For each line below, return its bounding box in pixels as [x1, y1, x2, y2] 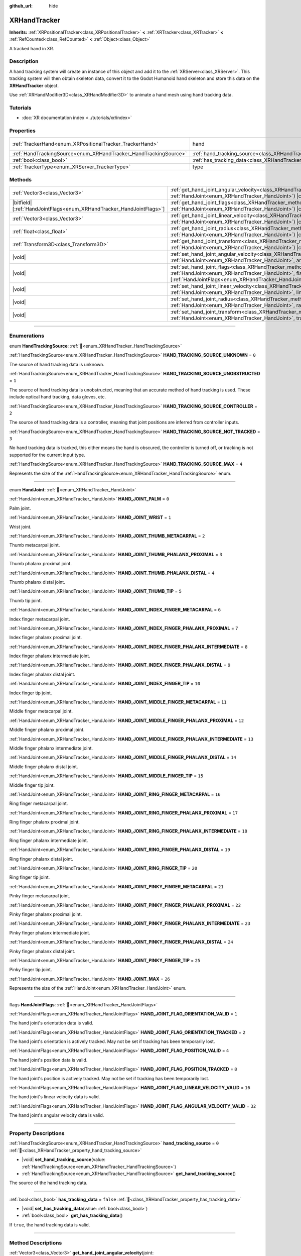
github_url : [9, 3, 33, 9]
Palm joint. [9, 505, 31, 511]
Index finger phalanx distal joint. [9, 671, 75, 677]
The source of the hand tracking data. [9, 1180, 88, 1186]
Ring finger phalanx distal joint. [9, 856, 74, 862]
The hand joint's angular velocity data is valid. [9, 1112, 104, 1118]
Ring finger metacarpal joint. [9, 800, 68, 806]
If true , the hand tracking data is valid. [9, 1221, 90, 1228]
